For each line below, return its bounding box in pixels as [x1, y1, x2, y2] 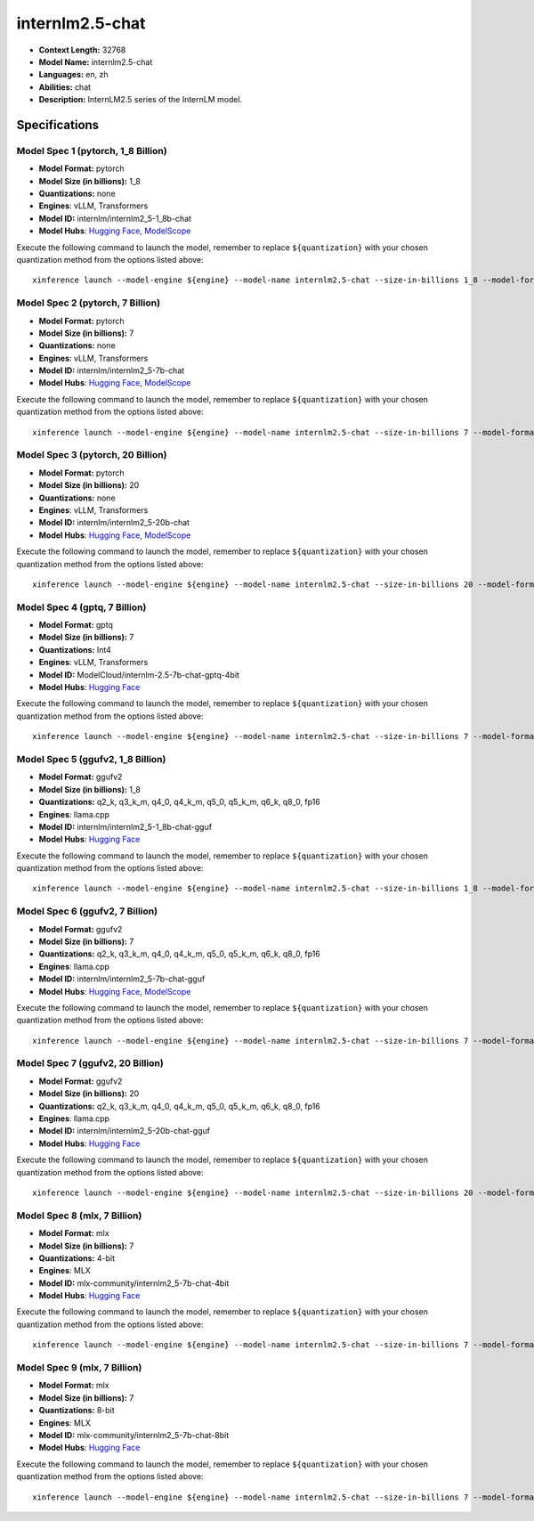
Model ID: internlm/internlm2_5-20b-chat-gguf [38, 1126, 211, 1136]
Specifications [16, 117, 100, 133]
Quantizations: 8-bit [38, 1405, 115, 1416]
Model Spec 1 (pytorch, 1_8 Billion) [16, 144, 168, 157]
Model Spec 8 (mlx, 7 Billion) [16, 1209, 142, 1222]
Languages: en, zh [38, 69, 109, 80]
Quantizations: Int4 [38, 644, 111, 655]
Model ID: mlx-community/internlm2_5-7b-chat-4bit [38, 1278, 230, 1289]
